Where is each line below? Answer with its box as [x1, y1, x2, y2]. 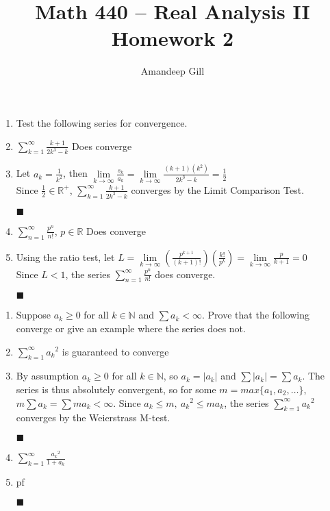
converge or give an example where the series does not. [16, 321, 246, 335]
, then [62, 166, 88, 180]
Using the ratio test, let [16, 249, 115, 264]
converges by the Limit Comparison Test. [131, 182, 305, 197]
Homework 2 [111, 24, 234, 52]
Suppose [16, 308, 51, 322]
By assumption [16, 369, 79, 383]
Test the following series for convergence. [16, 115, 188, 129]
